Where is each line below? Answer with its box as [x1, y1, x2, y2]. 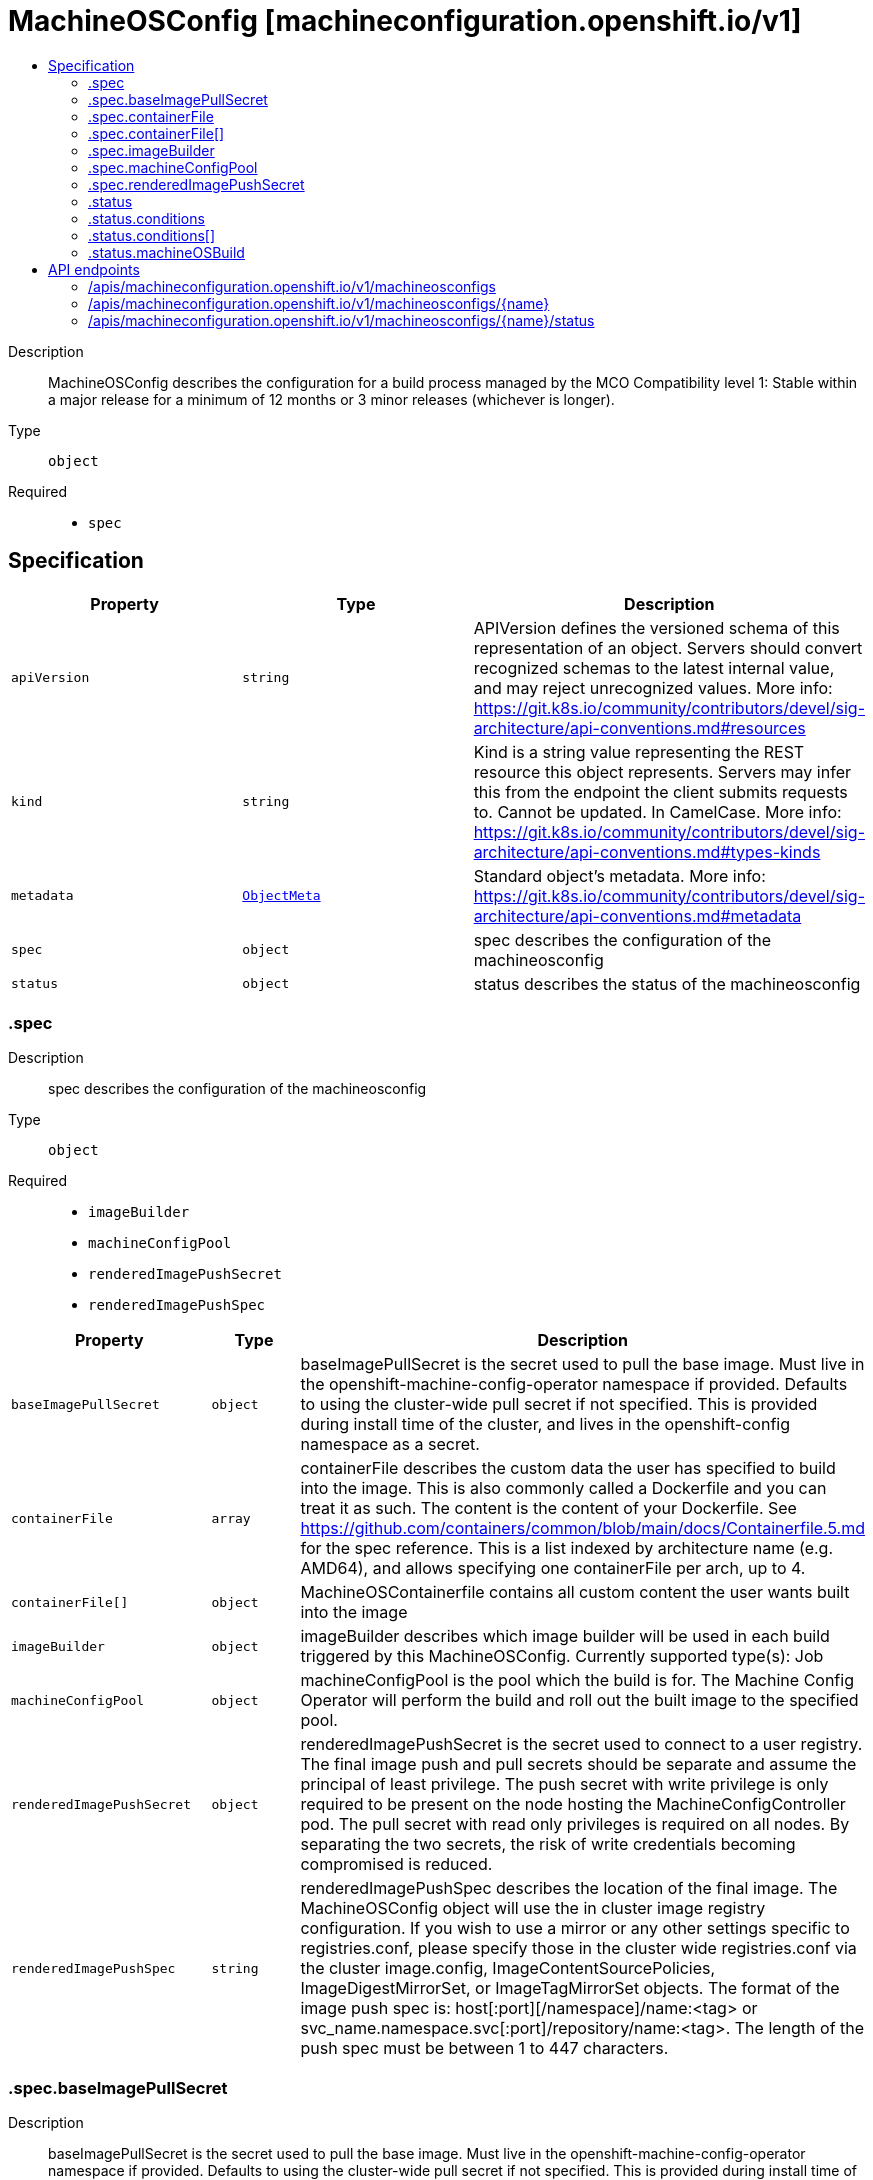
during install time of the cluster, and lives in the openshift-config [300, 1414, 790, 1435]
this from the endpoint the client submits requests [473, 781, 848, 802]
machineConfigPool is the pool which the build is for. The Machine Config [300, 1670, 854, 1691]
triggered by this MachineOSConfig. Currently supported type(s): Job [300, 1646, 824, 1667]
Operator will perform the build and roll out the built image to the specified [300, 1690, 859, 1711]
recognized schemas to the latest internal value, [473, 657, 835, 678]
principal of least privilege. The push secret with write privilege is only [300, 1774, 829, 1795]
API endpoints [48, 260, 140, 278]
